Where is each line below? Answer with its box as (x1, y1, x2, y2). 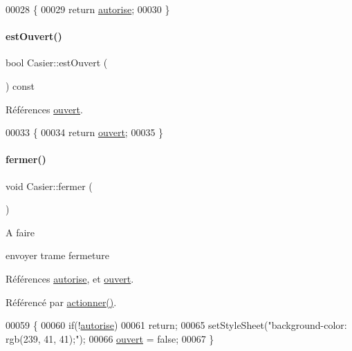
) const (6, 78, 35, 93)
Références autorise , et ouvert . (6, 271, 134, 285)
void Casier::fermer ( (6, 178, 93, 193)
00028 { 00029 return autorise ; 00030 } (6, 2, 170, 16)
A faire (6, 225, 35, 239)
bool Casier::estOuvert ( (6, 55, 108, 70)
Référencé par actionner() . (6, 294, 117, 309)
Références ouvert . (6, 102, 83, 116)
